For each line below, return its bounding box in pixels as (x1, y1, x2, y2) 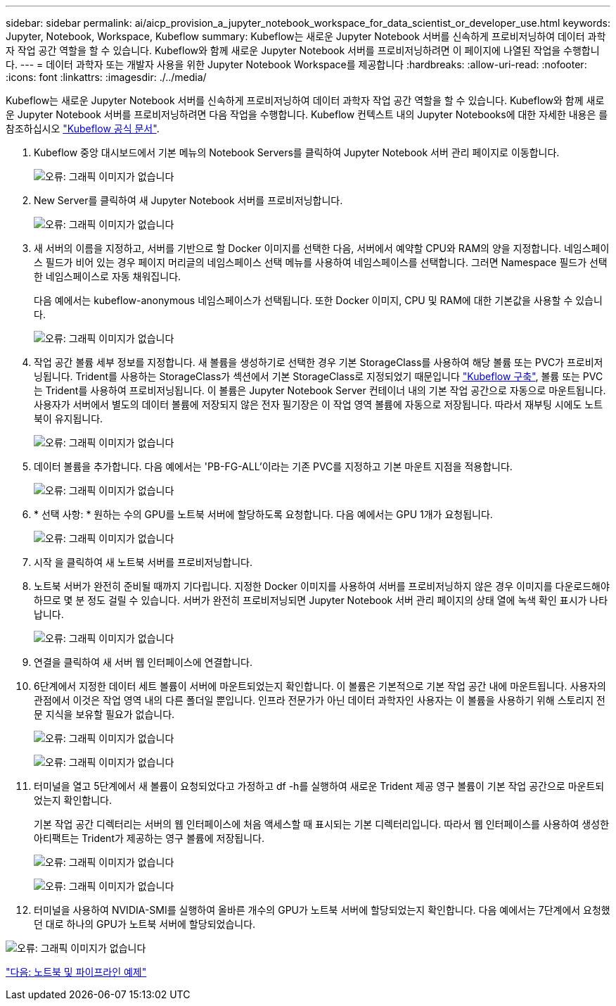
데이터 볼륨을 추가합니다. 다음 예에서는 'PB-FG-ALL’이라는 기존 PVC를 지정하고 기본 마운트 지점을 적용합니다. (34, 460, 513, 472)
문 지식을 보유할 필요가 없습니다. (34, 708, 175, 720)
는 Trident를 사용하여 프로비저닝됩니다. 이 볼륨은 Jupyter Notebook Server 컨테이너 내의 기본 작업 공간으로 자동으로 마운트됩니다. (34, 384, 606, 396)
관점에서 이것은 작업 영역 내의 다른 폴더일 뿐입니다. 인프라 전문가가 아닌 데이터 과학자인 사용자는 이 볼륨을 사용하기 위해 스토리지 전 (34, 694, 606, 706)
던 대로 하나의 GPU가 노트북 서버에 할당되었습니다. (34, 918, 256, 930)
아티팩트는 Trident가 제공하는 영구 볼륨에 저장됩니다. (34, 832, 264, 844)
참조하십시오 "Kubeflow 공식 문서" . (6, 122, 160, 134)
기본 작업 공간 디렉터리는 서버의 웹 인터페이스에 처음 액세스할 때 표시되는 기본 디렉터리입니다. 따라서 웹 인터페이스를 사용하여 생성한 (34, 818, 610, 830)
